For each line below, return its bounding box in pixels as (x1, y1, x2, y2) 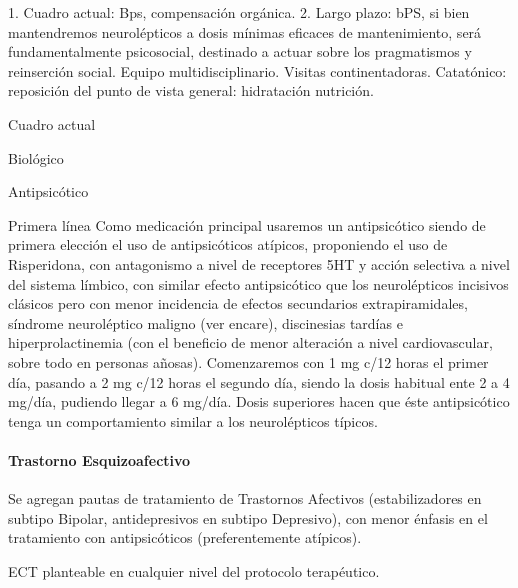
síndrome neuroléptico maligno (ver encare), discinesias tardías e (8, 312, 403, 333)
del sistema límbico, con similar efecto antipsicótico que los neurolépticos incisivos (8, 273, 509, 294)
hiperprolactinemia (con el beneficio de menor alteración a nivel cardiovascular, (8, 332, 493, 353)
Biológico (8, 147, 64, 168)
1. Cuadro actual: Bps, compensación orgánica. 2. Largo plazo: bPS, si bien (8, 2, 470, 22)
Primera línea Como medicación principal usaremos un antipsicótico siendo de (8, 214, 486, 235)
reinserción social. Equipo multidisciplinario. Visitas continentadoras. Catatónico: (8, 60, 507, 81)
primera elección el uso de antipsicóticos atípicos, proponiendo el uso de (8, 234, 448, 255)
